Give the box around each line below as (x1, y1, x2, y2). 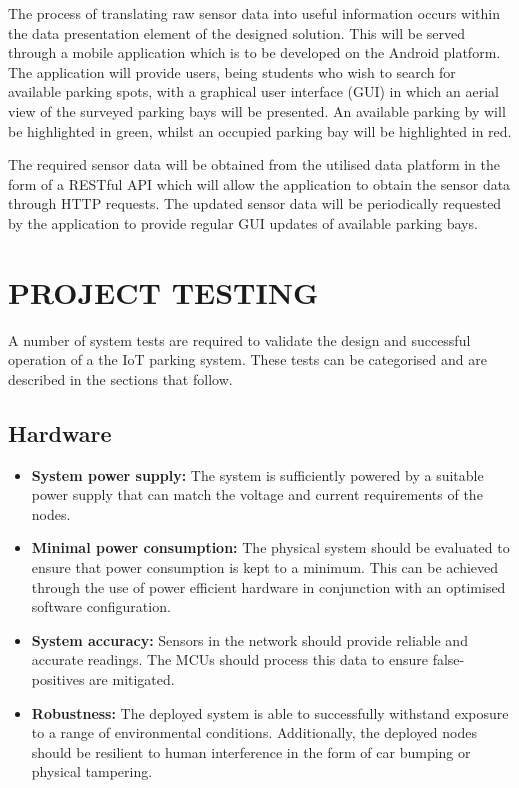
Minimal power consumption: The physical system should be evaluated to (31, 537, 510, 558)
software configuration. (31, 596, 171, 617)
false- (432, 649, 465, 670)
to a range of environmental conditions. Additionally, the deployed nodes (31, 722, 477, 743)
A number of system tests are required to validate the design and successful (8, 329, 471, 350)
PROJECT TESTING (8, 271, 319, 312)
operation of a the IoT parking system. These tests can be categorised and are (8, 349, 487, 370)
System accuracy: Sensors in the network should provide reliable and (31, 629, 468, 650)
